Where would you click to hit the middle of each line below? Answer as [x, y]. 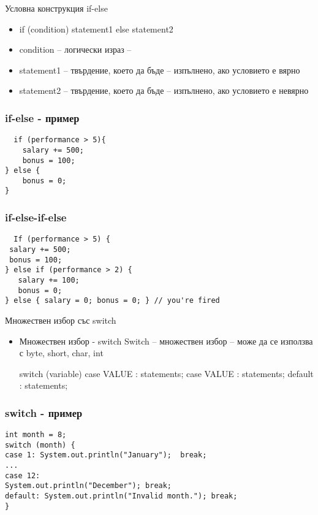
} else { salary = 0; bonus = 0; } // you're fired [112, 301]
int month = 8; [36, 435]
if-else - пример [42, 117]
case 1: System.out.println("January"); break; [106, 455]
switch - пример [44, 412]
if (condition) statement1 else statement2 [96, 29]
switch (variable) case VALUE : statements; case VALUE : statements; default [166, 373]
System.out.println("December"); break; [89, 486]
